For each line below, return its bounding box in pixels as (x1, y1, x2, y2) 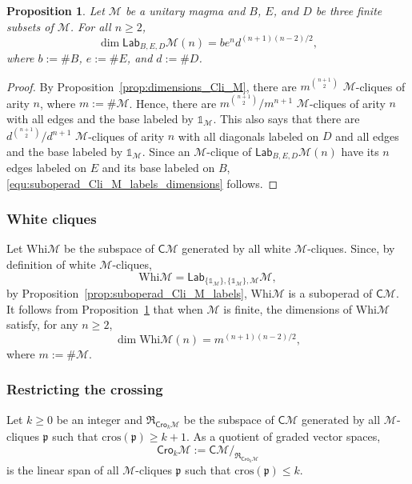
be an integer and (56, 410, 143, 427)
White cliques (6, 209, 97, 229)
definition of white (6, 256, 96, 273)
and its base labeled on (102, 159, 215, 176)
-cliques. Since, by (307, 240, 395, 257)
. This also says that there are (213, 110, 360, 126)
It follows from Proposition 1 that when (6, 300, 203, 317)
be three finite (315, 2, 382, 18)
